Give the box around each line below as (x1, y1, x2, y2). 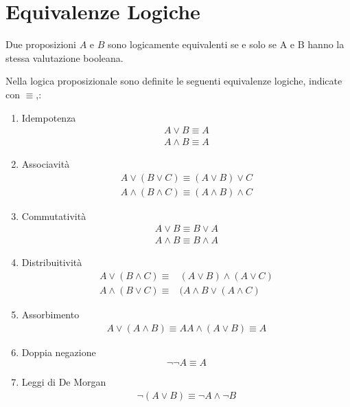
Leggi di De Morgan (21, 375, 106, 389)
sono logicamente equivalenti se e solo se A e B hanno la (108, 37, 345, 52)
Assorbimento (21, 307, 80, 322)
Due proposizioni (5, 37, 76, 52)
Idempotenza (21, 110, 76, 124)
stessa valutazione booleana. (5, 50, 124, 65)
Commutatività (21, 208, 86, 223)
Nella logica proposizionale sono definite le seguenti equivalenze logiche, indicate (5, 74, 342, 88)
